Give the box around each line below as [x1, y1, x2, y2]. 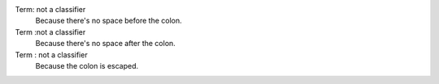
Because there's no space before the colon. [35, 16, 182, 26]
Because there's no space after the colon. [35, 39, 176, 48]
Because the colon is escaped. [35, 61, 139, 70]
